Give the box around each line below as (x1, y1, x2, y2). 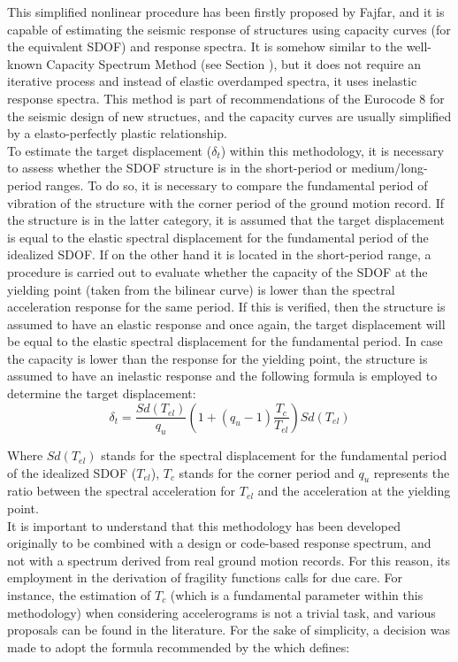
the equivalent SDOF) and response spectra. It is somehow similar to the (7, 37, 402, 56)
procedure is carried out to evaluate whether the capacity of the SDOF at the (7, 262, 428, 281)
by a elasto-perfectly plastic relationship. (7, 124, 227, 142)
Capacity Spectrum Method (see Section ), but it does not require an (46, 54, 422, 73)
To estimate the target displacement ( (7, 141, 212, 159)
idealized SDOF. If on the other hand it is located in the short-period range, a (7, 245, 431, 264)
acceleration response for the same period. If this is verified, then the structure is (7, 297, 446, 316)
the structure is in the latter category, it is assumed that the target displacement (7, 211, 445, 229)
